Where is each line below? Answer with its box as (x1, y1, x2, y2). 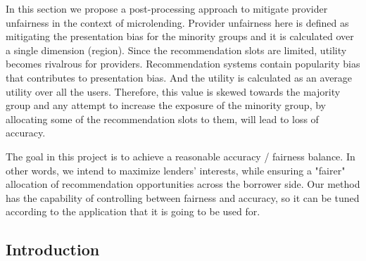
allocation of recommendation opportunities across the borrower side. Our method (6, 177, 360, 191)
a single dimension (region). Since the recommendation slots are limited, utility (6, 42, 347, 57)
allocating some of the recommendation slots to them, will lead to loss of (6, 111, 319, 126)
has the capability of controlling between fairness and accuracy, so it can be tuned (6, 190, 360, 205)
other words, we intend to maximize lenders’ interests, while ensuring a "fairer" (6, 163, 346, 177)
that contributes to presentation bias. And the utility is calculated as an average (6, 70, 353, 84)
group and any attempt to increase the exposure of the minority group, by (6, 98, 326, 113)
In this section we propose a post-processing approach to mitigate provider (6, 1, 328, 15)
